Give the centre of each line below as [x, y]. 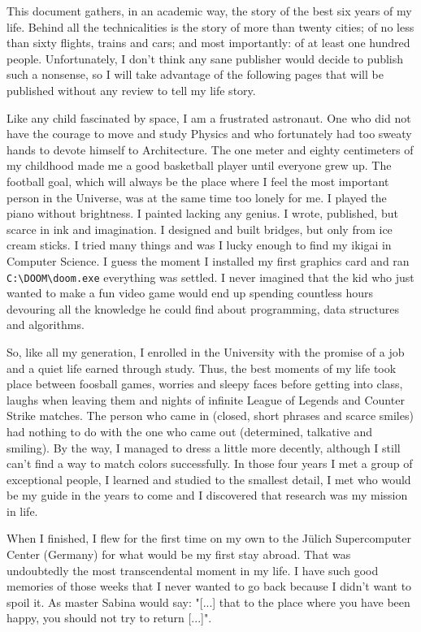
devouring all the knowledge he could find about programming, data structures [203, 308]
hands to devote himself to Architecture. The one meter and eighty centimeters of [210, 149]
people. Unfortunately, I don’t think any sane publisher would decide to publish [205, 58]
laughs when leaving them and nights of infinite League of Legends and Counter [206, 399]
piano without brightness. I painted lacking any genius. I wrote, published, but [202, 213]
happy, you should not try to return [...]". [109, 618]
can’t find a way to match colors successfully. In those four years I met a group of [210, 463]
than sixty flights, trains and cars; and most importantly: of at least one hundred [208, 43]
